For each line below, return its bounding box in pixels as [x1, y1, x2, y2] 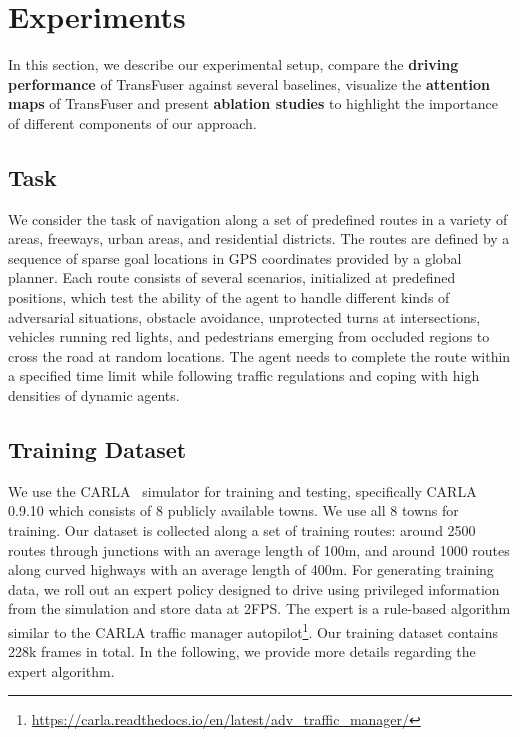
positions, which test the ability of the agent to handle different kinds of [8, 287, 450, 308]
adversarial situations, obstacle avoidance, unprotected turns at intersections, [8, 306, 481, 327]
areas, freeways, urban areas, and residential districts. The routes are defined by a [8, 228, 510, 249]
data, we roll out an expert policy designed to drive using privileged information [8, 578, 500, 599]
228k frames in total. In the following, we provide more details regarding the [8, 641, 476, 662]
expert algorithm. [8, 660, 115, 681]
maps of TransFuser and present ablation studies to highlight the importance [8, 93, 498, 114]
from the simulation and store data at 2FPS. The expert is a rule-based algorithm [8, 598, 511, 619]
